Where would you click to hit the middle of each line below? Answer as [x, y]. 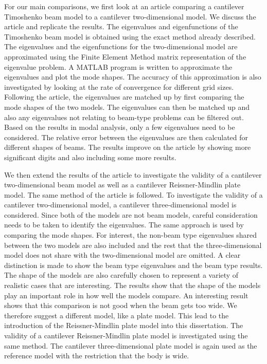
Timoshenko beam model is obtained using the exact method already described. [130, 36]
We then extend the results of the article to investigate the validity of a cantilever [133, 174]
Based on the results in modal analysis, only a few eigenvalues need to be [120, 127]
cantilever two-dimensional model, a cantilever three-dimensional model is [120, 205]
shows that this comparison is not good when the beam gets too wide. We [121, 305]
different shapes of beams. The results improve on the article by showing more [128, 147]
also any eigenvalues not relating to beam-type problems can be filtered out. [124, 117]
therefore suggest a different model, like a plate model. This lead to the [117, 315]
